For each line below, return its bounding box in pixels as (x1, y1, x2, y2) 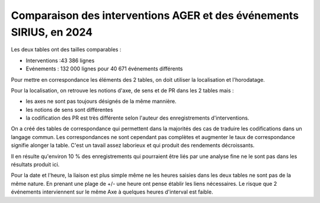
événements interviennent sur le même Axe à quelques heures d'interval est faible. (11, 188, 213, 195)
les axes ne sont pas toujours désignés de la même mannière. (25, 98, 177, 105)
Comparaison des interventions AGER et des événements (11, 9, 299, 22)
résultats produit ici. (11, 161, 60, 168)
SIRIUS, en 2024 (11, 25, 93, 38)
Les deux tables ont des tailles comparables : (11, 46, 121, 53)
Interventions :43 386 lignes (25, 57, 95, 64)
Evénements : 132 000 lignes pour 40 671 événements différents (25, 65, 183, 72)
